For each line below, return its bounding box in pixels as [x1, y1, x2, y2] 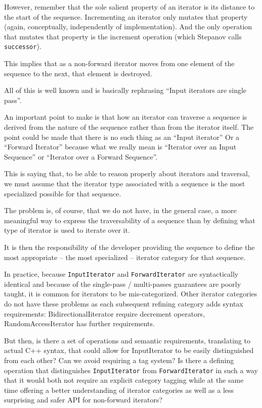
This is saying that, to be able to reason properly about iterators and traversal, [4, 168, 250, 179]
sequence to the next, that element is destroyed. [4, 68, 152, 78]
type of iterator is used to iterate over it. [4, 225, 130, 235]
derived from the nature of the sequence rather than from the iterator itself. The [4, 122, 254, 132]
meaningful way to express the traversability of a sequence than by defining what [4, 215, 255, 225]
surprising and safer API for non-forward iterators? [4, 394, 163, 405]
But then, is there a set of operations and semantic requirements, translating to [4, 335, 250, 345]
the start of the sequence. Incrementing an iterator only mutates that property [4, 11, 248, 22]
